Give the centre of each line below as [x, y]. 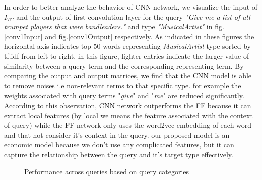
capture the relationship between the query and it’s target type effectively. [119, 154]
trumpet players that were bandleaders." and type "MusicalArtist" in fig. [114, 26]
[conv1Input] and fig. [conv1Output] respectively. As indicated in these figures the [129, 36]
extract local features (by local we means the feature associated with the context [128, 115]
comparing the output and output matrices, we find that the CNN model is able [128, 76]
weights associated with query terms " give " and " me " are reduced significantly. [124, 95]
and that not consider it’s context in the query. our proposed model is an [117, 134]
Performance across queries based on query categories [107, 171]
